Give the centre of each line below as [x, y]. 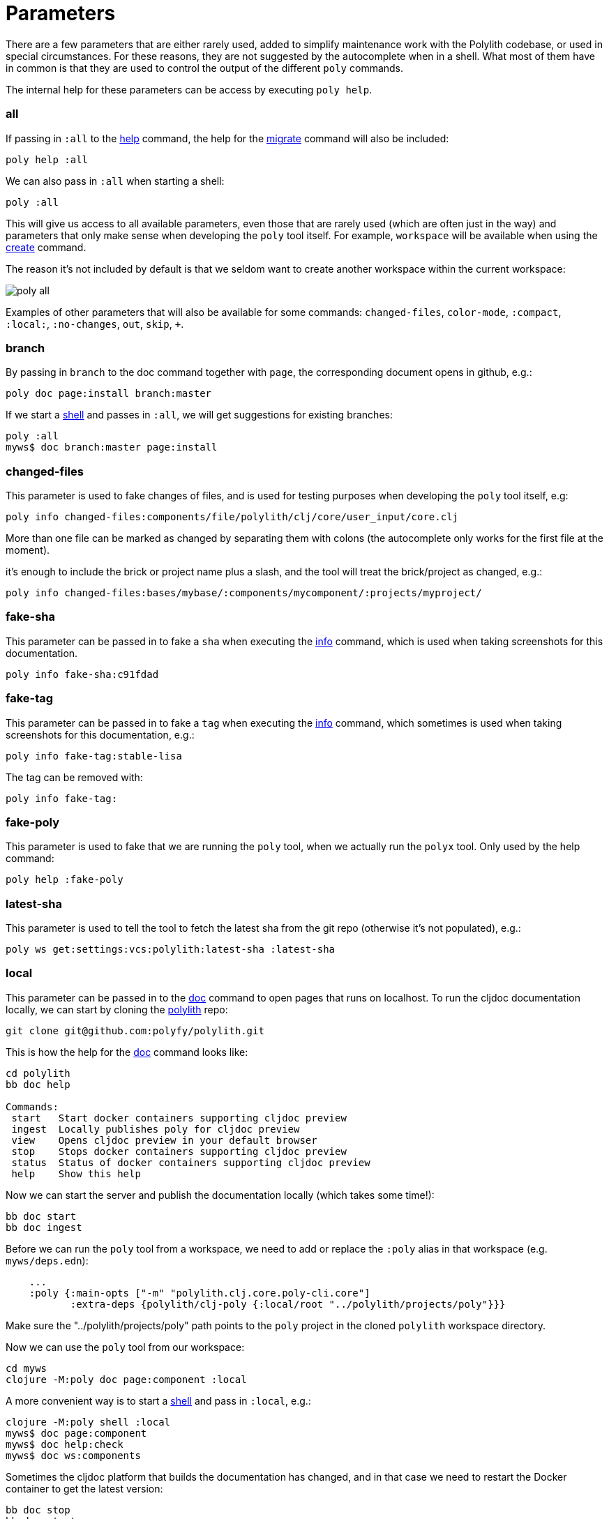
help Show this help [76, 1173]
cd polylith [38, 1073]
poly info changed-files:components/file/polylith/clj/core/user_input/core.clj [232, 517]
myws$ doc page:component [76, 1433]
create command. [46, 247]
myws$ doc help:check [65, 1444]
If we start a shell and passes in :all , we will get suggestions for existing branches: [199, 415]
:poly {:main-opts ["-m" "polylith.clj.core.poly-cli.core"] [200, 1293]
